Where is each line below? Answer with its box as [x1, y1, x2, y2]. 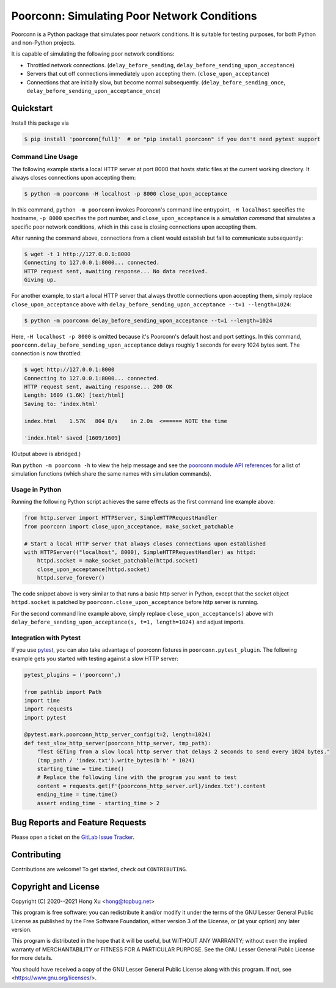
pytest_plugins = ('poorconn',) [24, 671, 122, 678]
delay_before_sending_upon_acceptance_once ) [26, 87, 161, 94]
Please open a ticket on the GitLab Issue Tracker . [11, 833, 134, 841]
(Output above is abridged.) [11, 450, 81, 458]
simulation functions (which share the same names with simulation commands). [11, 470, 212, 477]
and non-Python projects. [11, 39, 76, 46]
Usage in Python [11, 485, 62, 493]
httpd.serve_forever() [37, 575, 105, 581]
